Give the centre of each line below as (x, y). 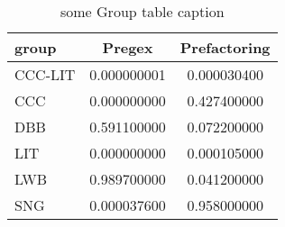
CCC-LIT (45, 74)
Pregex (128, 47)
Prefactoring (225, 47)
